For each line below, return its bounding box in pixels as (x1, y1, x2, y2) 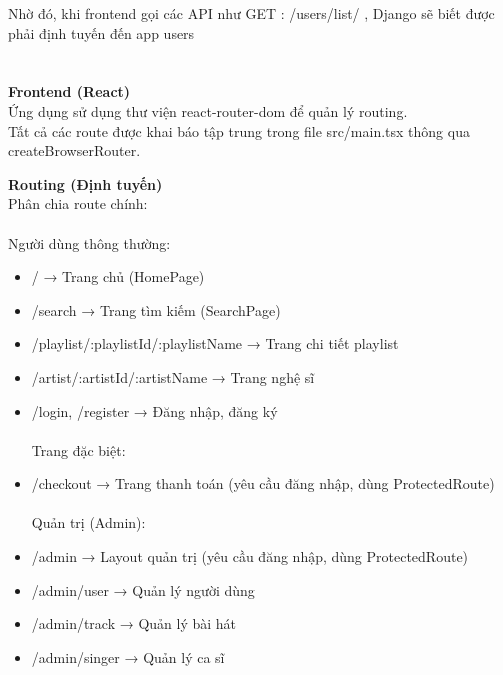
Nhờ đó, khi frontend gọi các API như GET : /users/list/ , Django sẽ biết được (8, 3, 495, 23)
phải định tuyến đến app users (8, 22, 195, 43)
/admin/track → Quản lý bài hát (31, 613, 237, 634)
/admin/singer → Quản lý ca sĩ (31, 646, 225, 667)
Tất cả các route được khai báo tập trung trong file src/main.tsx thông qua (8, 120, 470, 141)
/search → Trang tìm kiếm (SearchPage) (31, 299, 281, 320)
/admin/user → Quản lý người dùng (31, 579, 255, 600)
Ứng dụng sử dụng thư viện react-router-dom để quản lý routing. (8, 100, 408, 121)
